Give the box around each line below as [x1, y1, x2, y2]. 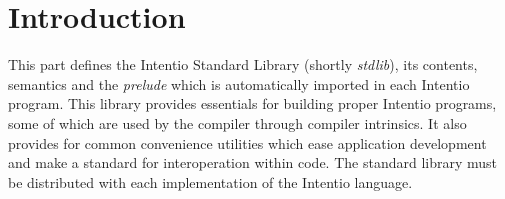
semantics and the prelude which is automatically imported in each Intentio [8, 73, 470, 94]
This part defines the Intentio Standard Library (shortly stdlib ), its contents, [8, 54, 478, 75]
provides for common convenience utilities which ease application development [8, 132, 487, 153]
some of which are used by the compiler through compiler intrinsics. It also [8, 112, 467, 133]
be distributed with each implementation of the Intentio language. [8, 171, 413, 192]
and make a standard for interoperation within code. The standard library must [8, 152, 498, 173]
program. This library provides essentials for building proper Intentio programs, [8, 93, 497, 114]
